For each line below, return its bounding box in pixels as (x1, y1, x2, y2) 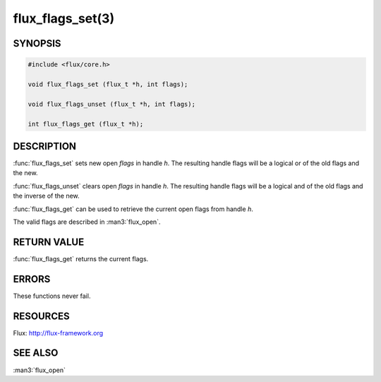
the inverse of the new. (13, 191, 80, 201)
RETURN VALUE (13, 236, 85, 248)
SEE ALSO (13, 347, 59, 359)
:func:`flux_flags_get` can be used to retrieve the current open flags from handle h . (13, 205, 253, 213)
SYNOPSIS (13, 37, 61, 49)
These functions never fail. (13, 292, 91, 300)
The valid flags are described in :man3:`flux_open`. (13, 217, 161, 226)
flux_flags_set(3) (13, 11, 115, 26)
